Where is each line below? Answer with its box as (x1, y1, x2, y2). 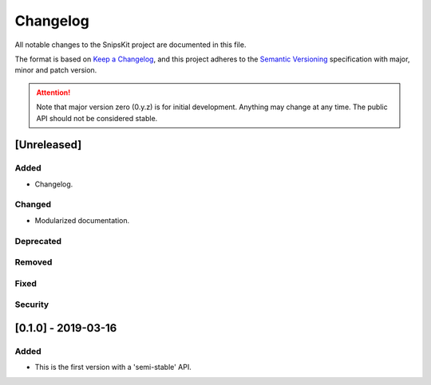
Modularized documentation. (34, 215, 130, 225)
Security (14, 299, 49, 310)
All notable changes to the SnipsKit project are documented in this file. (14, 40, 247, 49)
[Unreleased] (14, 138, 82, 151)
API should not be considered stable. (36, 113, 158, 123)
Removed (14, 257, 53, 268)
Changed (14, 199, 52, 210)
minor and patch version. (14, 65, 97, 75)
